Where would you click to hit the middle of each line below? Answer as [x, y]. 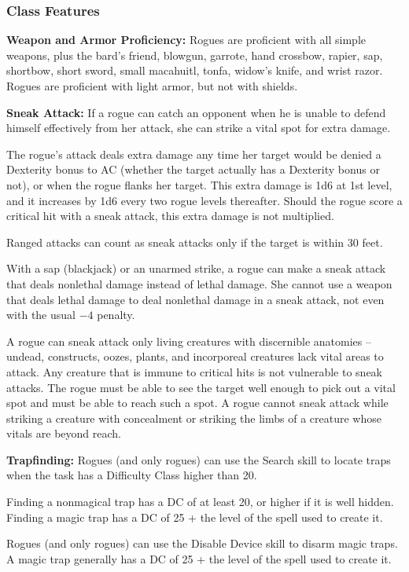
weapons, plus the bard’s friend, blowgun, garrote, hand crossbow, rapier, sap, [195, 55]
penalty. [116, 315]
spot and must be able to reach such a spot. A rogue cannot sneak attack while [197, 403]
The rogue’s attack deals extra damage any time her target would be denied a [194, 154]
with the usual [41, 315]
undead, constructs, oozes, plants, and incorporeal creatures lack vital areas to [195, 356]
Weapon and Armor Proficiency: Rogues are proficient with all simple [186, 40]
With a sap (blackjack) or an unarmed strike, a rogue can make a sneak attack [196, 268]
